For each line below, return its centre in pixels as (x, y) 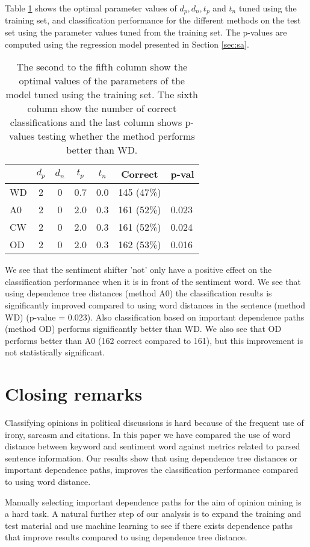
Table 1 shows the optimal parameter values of (91, 8)
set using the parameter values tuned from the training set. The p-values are (146, 32)
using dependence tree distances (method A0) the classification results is (138, 293)
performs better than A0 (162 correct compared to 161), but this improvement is (154, 340)
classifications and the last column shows (96, 122)
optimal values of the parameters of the (102, 81)
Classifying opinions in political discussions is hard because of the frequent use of (154, 423)
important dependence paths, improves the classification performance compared (152, 470)
